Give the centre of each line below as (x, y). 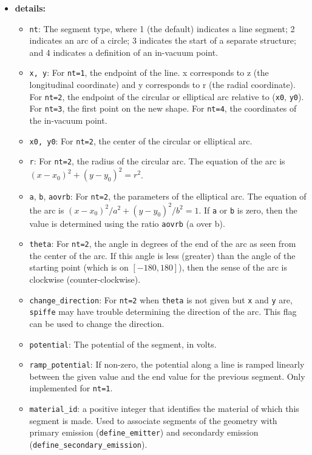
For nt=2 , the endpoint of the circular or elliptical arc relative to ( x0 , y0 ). (167, 96)
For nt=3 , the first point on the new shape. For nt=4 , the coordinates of (163, 108)
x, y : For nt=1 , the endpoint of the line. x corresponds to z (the (149, 72)
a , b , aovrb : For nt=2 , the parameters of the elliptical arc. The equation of (168, 196)
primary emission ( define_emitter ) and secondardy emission (144, 432)
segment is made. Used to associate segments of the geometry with (153, 420)
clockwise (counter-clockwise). (85, 279)
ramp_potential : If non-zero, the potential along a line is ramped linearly (167, 364)
